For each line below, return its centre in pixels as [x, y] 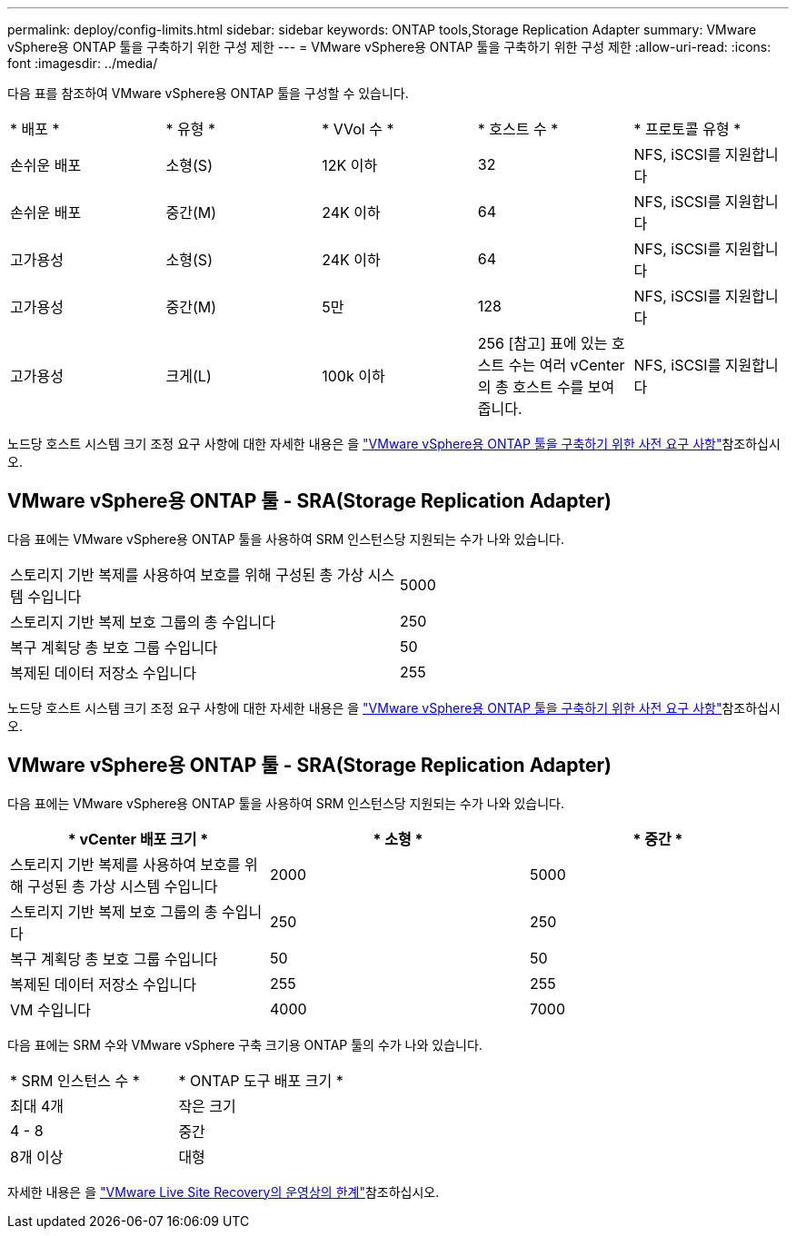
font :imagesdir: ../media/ [83, 63]
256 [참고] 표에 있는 [542, 343]
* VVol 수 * [358, 129]
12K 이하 [350, 165]
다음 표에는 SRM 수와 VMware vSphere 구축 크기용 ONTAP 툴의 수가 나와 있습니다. [245, 1044]
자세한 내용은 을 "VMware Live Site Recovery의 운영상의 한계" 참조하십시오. [224, 1192]
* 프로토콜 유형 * [687, 129]
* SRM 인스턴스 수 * [75, 1080]
